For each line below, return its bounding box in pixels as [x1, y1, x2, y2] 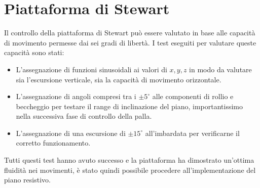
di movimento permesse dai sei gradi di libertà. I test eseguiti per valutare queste [4, 37, 256, 48]
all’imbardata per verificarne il [145, 127, 240, 138]
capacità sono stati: [4, 47, 64, 58]
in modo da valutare [189, 64, 252, 74]
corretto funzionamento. [16, 137, 91, 148]
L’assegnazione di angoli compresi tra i [16, 91, 136, 102]
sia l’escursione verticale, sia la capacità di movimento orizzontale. [16, 74, 221, 84]
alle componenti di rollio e [152, 91, 234, 102]
